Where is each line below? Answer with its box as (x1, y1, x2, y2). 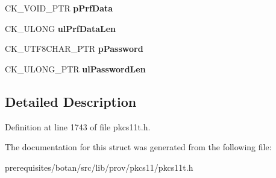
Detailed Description (5, 92, 137, 110)
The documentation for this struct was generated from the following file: (5, 141, 272, 153)
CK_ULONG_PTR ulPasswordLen (5, 62, 146, 75)
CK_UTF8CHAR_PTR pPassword (5, 42, 143, 55)
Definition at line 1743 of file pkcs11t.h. (5, 120, 151, 133)
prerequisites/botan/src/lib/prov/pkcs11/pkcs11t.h (5, 161, 193, 173)
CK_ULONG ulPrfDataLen (5, 22, 116, 34)
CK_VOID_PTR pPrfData (5, 2, 113, 14)
